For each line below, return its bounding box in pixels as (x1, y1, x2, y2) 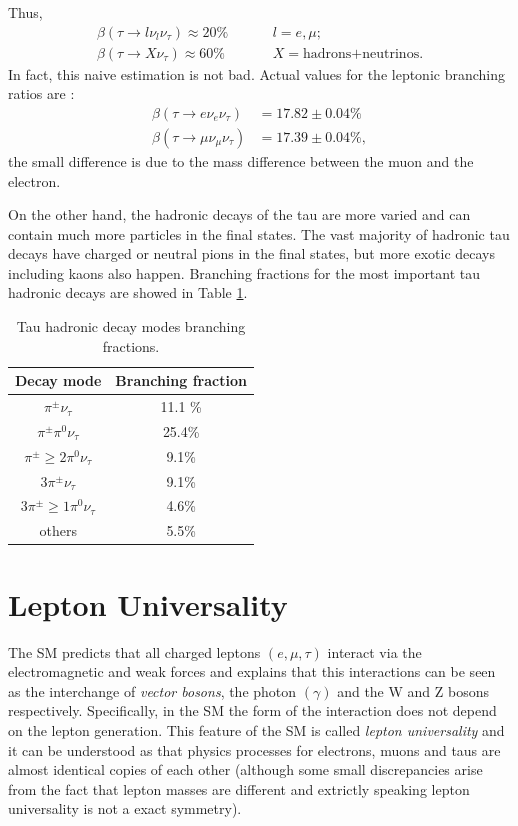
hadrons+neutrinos (303, 46, 420, 61)
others (39, 520, 77, 541)
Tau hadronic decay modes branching (16, 316, 246, 337)
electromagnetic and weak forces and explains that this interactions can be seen (8, 661, 496, 682)
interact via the (327, 641, 422, 662)
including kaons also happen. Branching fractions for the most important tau (8, 262, 481, 283)
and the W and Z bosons (337, 680, 489, 701)
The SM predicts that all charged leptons (8, 641, 261, 662)
